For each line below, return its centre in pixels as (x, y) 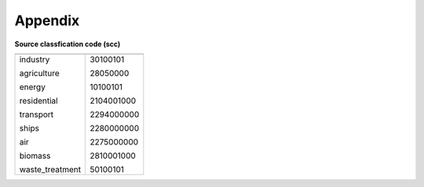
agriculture (40, 73)
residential (38, 101)
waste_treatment (50, 169)
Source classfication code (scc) (68, 44)
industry (35, 59)
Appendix (47, 20)
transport (37, 114)
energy (33, 86)
